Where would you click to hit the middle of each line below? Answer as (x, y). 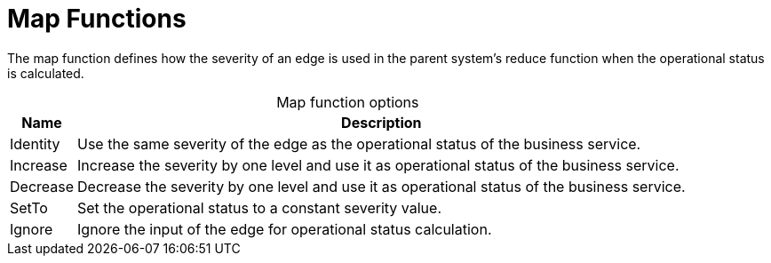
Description (382, 122)
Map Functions (97, 19)
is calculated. (46, 73)
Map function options (348, 102)
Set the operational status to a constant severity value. (259, 207)
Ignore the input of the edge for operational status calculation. (285, 229)
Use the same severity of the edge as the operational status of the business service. (359, 143)
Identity (35, 143)
